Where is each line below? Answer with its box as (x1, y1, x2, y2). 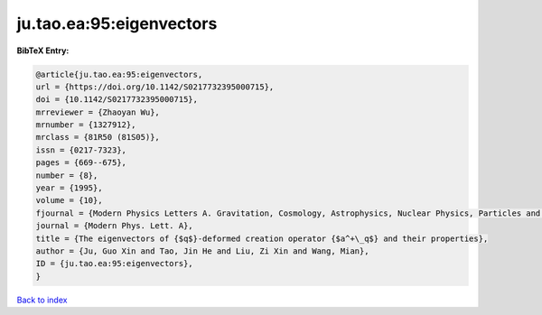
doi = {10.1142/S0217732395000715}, (35, 95, 199, 105)
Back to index (16, 294, 68, 305)
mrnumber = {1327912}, (35, 120, 136, 130)
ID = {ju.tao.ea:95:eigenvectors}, (35, 258, 193, 269)
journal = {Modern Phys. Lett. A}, (35, 221, 193, 231)
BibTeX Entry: (16, 45, 70, 56)
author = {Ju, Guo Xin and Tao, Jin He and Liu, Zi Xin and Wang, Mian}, (35, 246, 369, 256)
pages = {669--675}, (35, 158, 126, 168)
